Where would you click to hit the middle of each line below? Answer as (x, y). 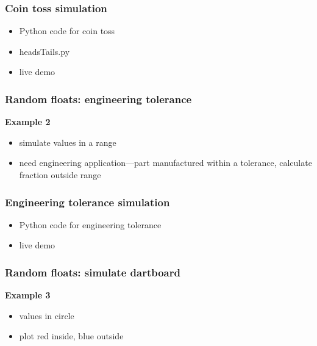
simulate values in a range (68, 142)
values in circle (47, 315)
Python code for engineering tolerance (90, 224)
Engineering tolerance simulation (87, 202)
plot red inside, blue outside (71, 336)
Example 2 (28, 122)
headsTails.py (45, 51)
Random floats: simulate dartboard (93, 272)
